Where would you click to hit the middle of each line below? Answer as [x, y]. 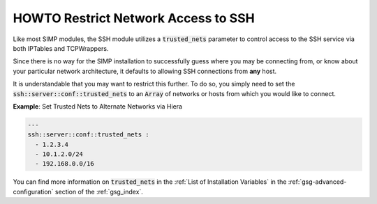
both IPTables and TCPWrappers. [61, 48]
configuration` [33, 191]
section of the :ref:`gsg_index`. [99, 191]
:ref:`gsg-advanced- [317, 182]
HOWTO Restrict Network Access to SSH [134, 18]
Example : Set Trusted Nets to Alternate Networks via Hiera [98, 106]
